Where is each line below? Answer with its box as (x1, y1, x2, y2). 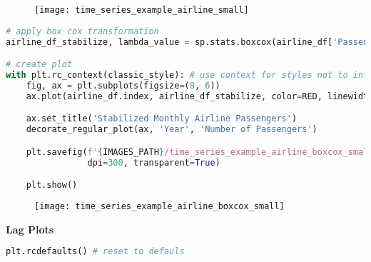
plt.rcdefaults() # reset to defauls (6, 246, 185, 257)
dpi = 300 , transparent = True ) (87, 157, 220, 168)
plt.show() (26, 180, 78, 191)
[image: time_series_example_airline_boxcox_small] (34, 201, 285, 211)
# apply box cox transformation (6, 26, 159, 36)
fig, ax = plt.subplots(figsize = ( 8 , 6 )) (26, 80, 220, 91)
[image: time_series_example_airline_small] (34, 5, 249, 15)
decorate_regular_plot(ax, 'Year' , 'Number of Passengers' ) (26, 124, 317, 135)
